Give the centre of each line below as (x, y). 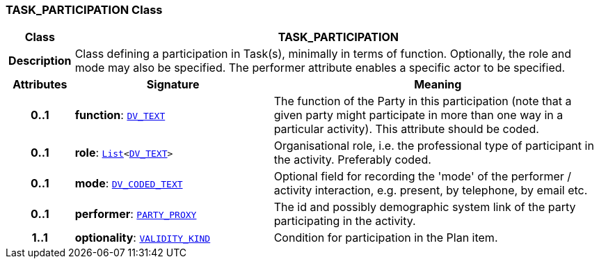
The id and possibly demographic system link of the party (425, 207)
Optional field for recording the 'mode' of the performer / (423, 177)
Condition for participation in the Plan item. (386, 238)
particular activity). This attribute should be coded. (406, 129)
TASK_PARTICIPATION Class (84, 10)
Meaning (438, 85)
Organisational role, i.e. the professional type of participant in (434, 146)
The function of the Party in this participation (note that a (423, 101)
